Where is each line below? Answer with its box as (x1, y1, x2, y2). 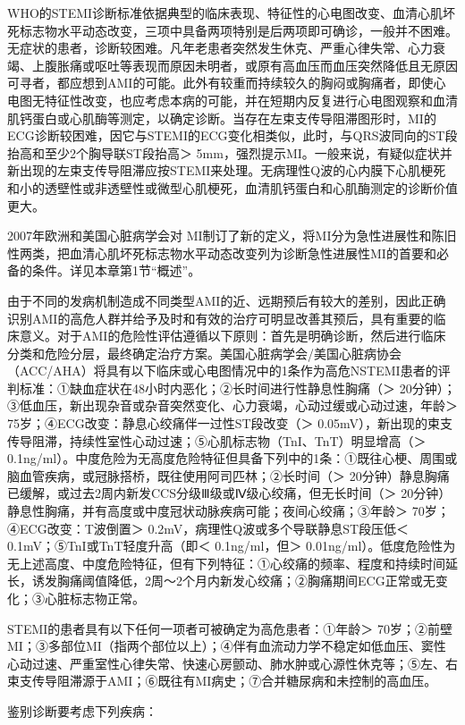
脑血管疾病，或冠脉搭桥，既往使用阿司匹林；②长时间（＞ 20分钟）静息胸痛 (7, 466, 450, 485)
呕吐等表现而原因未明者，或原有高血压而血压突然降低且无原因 (94, 55, 458, 74)
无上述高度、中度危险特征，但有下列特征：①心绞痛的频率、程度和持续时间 (7, 553, 445, 572)
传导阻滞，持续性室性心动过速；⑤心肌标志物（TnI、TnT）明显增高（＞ (7, 431, 427, 450)
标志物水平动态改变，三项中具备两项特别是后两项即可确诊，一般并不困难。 (19, 21, 458, 39)
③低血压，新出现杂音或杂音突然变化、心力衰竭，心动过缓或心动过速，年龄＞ (7, 396, 458, 415)
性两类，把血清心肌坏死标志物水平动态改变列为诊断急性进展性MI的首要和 (7, 243, 436, 262)
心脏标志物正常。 (44, 589, 145, 607)
